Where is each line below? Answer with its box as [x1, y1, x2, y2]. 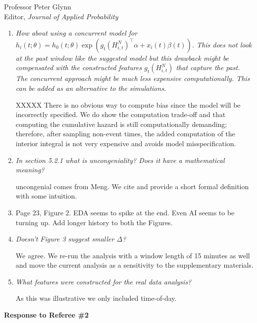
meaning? [15, 164, 45, 175]
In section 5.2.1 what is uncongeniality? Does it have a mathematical [15, 155, 225, 165]
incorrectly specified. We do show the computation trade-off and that [15, 109, 226, 120]
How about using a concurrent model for [15, 28, 138, 38]
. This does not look [192, 39, 252, 49]
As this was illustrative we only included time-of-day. [15, 293, 177, 303]
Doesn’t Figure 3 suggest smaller [15, 234, 114, 244]
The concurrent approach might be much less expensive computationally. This [15, 73, 250, 83]
